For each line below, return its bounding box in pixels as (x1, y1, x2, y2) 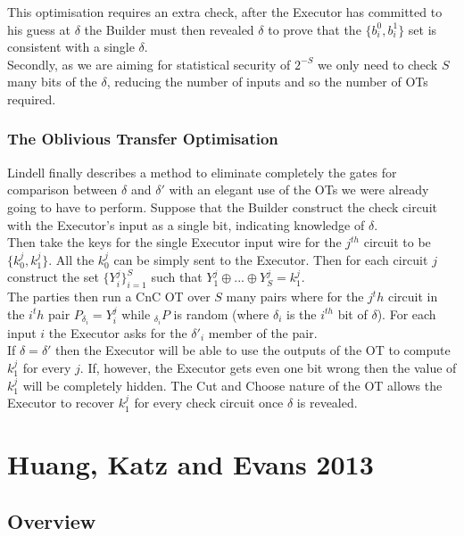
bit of (337, 304, 368, 323)
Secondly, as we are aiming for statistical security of (7, 54, 291, 73)
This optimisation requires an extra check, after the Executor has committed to (7, 3, 443, 21)
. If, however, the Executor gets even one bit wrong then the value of (79, 359, 457, 377)
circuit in (387, 287, 438, 306)
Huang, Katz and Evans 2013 (7, 445, 374, 482)
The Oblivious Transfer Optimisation (7, 128, 278, 150)
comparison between (7, 180, 118, 199)
